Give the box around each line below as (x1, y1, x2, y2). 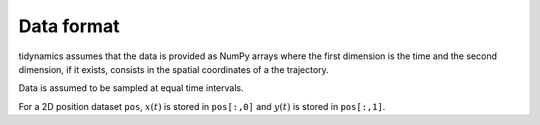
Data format (18, 15, 120, 37)
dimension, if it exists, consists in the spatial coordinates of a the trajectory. (18, 63, 329, 75)
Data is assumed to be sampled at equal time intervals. (18, 82, 244, 94)
